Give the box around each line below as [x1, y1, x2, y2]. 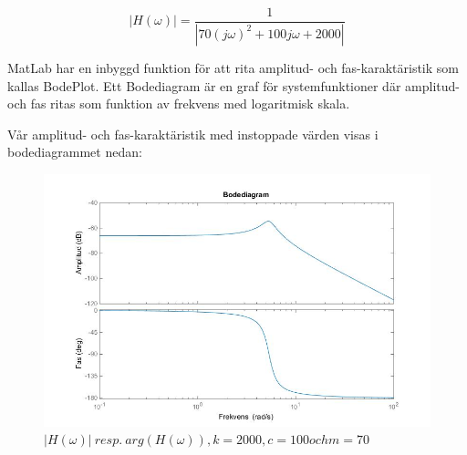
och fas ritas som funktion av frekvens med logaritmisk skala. [7, 94, 350, 113]
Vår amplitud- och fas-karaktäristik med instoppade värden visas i [7, 124, 379, 143]
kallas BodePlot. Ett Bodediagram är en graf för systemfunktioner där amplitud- [7, 76, 460, 95]
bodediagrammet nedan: [7, 142, 142, 161]
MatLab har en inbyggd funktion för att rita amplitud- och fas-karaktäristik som [7, 57, 459, 77]
